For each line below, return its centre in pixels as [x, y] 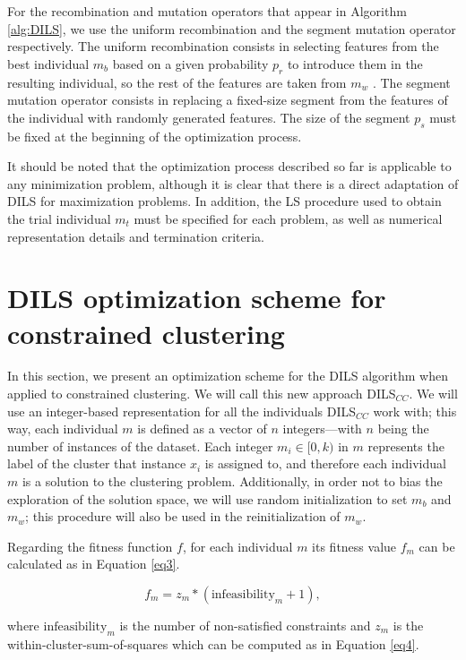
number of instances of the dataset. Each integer [140, 446]
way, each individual [63, 429]
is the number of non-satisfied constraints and [245, 625]
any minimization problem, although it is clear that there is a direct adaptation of [233, 183]
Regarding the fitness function [90, 546]
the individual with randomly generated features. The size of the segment [209, 117]
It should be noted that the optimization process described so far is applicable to [229, 166]
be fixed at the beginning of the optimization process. [155, 136]
